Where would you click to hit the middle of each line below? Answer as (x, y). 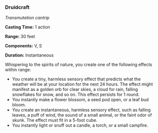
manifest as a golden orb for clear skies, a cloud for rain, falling (75, 89)
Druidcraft (17, 7)
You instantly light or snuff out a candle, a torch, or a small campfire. (80, 125)
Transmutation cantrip (27, 18)
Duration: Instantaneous (29, 55)
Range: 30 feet (20, 37)
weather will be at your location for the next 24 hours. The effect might (82, 84)
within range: (18, 70)
